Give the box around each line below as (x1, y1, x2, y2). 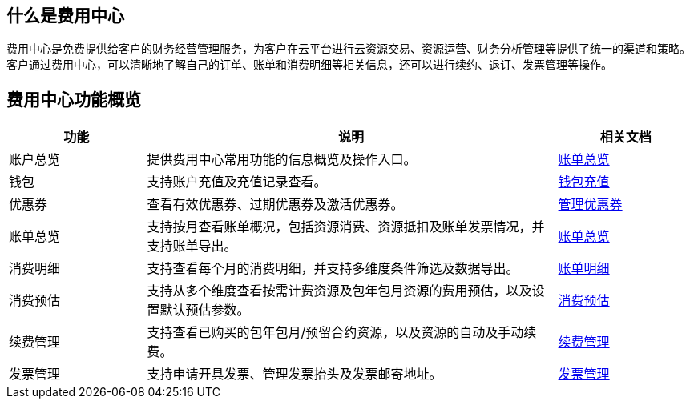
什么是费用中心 (6, 6, 124, 26)
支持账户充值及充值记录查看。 (147, 174, 327, 190)
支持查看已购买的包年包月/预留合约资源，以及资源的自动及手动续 (147, 324, 537, 341)
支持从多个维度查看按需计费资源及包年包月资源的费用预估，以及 (147, 283, 532, 299)
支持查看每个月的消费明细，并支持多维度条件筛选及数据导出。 (147, 260, 519, 277)
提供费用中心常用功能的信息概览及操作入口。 (147, 151, 417, 168)
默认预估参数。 (159, 302, 250, 319)
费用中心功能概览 (6, 89, 141, 110)
